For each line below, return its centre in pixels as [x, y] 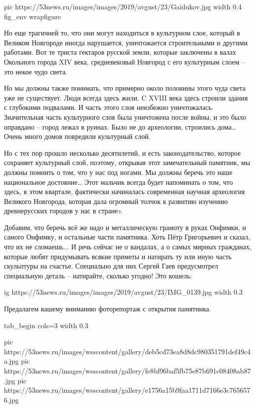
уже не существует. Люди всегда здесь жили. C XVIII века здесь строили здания [126, 97]
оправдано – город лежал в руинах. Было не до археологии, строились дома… [120, 126]
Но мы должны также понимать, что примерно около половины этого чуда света [125, 88]
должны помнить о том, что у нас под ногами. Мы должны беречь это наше [118, 172]
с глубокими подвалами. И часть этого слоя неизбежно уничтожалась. [109, 107]
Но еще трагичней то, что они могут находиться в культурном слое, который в [122, 33]
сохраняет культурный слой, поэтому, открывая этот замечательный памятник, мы [127, 162]
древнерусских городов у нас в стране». [64, 211]
